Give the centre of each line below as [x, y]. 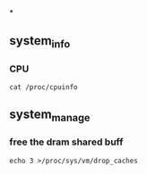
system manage [50, 116]
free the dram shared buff [66, 142]
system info [40, 42]
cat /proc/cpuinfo [43, 87]
